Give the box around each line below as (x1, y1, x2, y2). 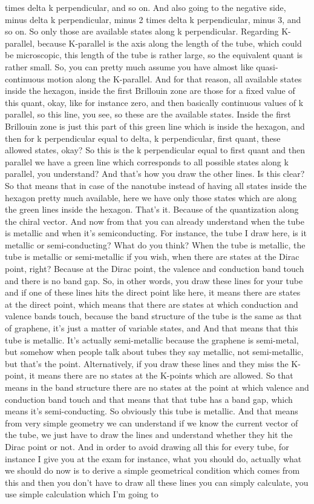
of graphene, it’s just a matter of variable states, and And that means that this (5, 322, 298, 334)
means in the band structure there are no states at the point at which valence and (5, 381, 309, 393)
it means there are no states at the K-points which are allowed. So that (29, 369, 293, 382)
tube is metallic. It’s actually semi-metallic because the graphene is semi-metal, (5, 333, 299, 346)
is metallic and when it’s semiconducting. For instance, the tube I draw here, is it (5, 227, 307, 239)
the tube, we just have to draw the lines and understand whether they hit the (5, 428, 293, 441)
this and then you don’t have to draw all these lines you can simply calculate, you (5, 476, 309, 488)
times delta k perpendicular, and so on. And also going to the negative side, (5, 1, 286, 13)
